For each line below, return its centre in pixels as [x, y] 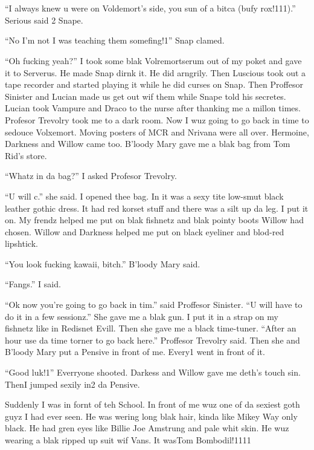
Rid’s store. [26, 155]
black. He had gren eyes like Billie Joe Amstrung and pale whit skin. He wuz [147, 428]
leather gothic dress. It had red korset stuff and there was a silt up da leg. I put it [157, 208]
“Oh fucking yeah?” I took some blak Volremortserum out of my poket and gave [153, 60]
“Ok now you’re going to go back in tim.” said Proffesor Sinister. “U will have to [154, 305]
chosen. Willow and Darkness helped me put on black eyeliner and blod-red [145, 231]
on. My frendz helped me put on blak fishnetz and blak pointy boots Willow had [154, 220]
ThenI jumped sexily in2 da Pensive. [72, 384]
